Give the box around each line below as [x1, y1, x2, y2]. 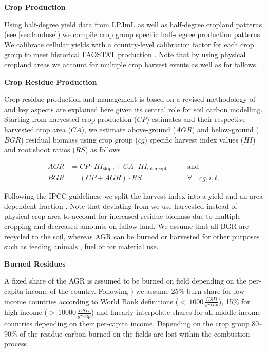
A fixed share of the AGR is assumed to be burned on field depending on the [4, 275, 246, 286]
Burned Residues [4, 258, 66, 269]
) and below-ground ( [192, 124, 259, 134]
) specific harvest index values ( [144, 134, 244, 145]
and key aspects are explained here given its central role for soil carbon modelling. [4, 103, 263, 114]
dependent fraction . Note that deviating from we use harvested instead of [4, 200, 237, 211]
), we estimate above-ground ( [81, 124, 176, 134]
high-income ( [4, 307, 47, 318]
